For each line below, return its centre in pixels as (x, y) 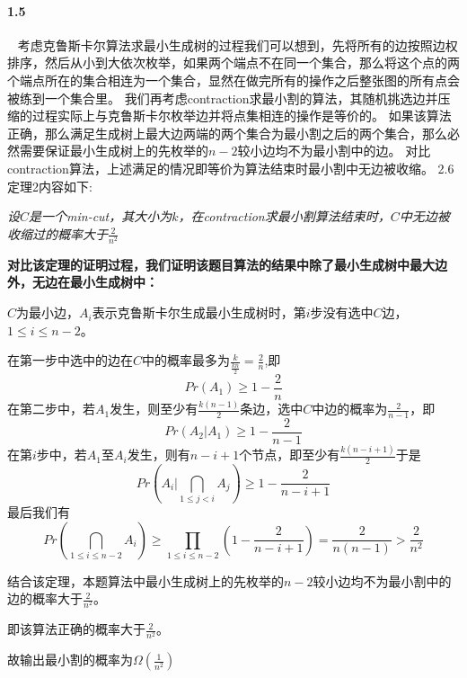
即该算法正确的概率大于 (76, 629)
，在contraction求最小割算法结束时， (284, 216)
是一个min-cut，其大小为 (101, 216)
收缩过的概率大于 (57, 233)
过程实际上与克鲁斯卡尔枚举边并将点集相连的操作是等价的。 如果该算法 (242, 116)
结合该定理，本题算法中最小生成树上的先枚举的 (145, 580)
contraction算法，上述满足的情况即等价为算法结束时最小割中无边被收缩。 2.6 (231, 168)
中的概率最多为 (186, 360)
